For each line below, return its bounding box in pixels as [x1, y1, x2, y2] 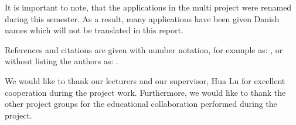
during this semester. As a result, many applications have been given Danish [5, 12, 280, 25]
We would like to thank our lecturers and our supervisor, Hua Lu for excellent [5, 74, 285, 86]
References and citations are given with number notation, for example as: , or [5, 43, 283, 55]
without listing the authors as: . [5, 55, 118, 67]
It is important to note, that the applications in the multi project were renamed [5, 1, 292, 13]
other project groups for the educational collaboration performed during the [5, 98, 277, 110]
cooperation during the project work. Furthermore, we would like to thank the [5, 86, 286, 98]
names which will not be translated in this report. [5, 24, 183, 36]
